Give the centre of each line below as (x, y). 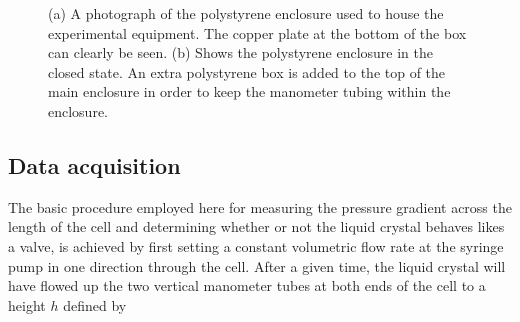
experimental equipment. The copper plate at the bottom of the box (257, 32)
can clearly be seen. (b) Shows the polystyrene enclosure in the (241, 52)
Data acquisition (94, 164)
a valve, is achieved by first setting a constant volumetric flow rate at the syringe (256, 245)
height (27, 304)
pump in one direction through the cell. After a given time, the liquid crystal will (257, 265)
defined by (95, 304)
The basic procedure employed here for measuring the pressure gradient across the (260, 206)
